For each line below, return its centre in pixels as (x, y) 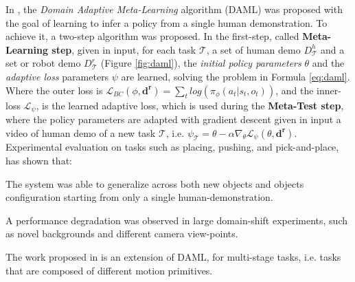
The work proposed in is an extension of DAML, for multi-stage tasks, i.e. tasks (173, 256)
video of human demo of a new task (81, 132)
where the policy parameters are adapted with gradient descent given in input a (173, 119)
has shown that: (39, 160)
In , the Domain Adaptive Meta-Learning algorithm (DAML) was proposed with (174, 9)
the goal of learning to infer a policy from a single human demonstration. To (167, 22)
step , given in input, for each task (124, 49)
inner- (329, 90)
